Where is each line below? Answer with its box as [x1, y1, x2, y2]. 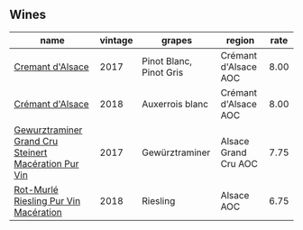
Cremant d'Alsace [14, 60, 89, 73]
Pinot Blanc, [142, 54, 192, 67]
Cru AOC [220, 157, 259, 170]
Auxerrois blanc [142, 97, 209, 110]
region [225, 33, 255, 46]
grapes [161, 33, 192, 46]
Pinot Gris [142, 66, 184, 78]
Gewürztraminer [142, 146, 211, 159]
